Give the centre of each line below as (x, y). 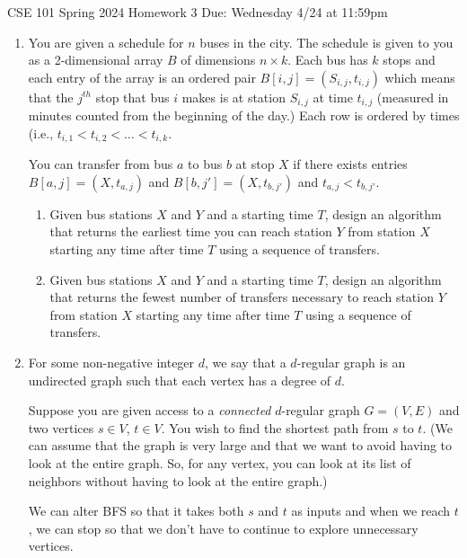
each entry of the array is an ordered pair (142, 77)
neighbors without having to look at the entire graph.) (178, 480)
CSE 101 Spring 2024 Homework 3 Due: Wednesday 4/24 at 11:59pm (198, 12)
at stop (255, 164)
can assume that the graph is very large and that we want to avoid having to (240, 445)
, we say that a (246, 363)
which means (420, 77)
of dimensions (218, 60)
